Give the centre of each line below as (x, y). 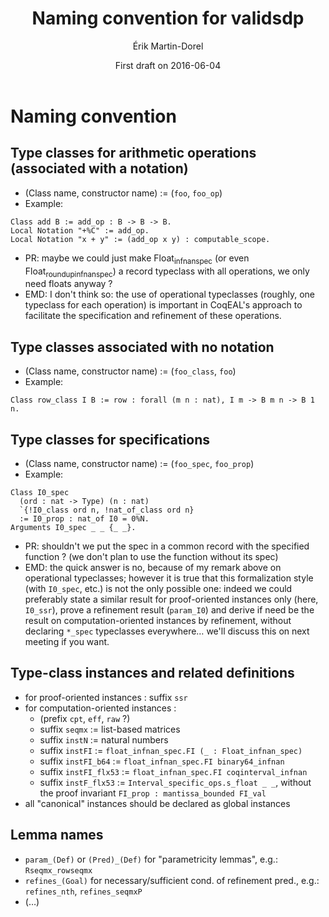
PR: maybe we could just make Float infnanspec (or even (137, 259)
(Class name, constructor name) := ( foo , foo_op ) (123, 193)
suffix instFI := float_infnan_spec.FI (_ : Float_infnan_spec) (171, 750)
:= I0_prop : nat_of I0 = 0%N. (84, 518)
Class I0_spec (40, 492)
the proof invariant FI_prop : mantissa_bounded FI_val (153, 793)
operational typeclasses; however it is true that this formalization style (169, 578)
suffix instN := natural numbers (104, 739)
